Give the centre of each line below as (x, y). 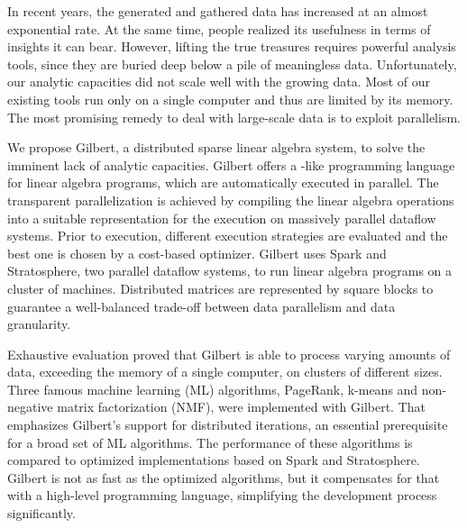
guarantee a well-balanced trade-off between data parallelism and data (201, 306)
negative (30, 407)
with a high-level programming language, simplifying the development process (222, 495)
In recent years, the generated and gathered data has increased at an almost (218, 11)
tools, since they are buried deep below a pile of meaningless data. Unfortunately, (232, 64)
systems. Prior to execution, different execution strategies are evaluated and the (228, 236)
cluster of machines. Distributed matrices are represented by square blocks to (220, 288)
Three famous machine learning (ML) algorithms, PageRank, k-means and (213, 389)
